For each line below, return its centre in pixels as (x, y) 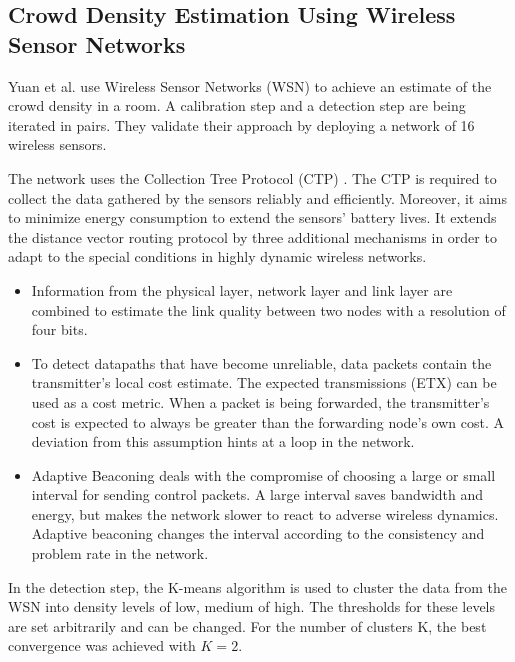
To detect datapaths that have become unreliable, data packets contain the (261, 362)
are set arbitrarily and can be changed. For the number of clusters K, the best (247, 625)
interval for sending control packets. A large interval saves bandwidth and (257, 494)
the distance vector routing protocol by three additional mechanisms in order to (252, 236)
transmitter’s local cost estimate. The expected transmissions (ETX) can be (264, 382)
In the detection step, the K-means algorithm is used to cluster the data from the (258, 586)
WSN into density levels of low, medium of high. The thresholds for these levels (252, 606)
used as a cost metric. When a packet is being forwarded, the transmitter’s (260, 401)
